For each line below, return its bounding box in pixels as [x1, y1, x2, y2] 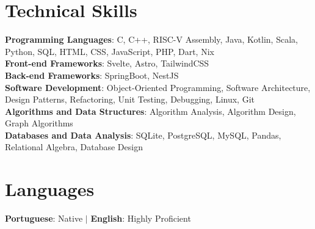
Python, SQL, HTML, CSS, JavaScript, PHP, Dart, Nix [5, 45, 214, 57]
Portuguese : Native [5, 212, 83, 225]
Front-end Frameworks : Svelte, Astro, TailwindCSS [5, 57, 209, 70]
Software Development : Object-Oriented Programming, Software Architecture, [5, 81, 311, 93]
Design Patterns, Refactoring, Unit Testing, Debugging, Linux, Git [5, 93, 255, 106]
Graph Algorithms [5, 117, 73, 129]
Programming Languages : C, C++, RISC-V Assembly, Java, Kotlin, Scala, [5, 33, 298, 46]
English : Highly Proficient [90, 212, 191, 225]
